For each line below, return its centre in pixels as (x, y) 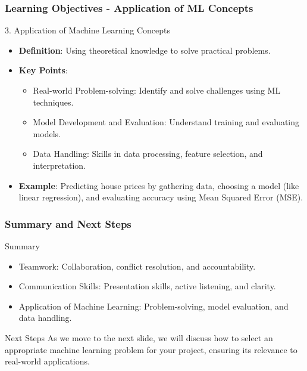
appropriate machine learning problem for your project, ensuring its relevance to (151, 349)
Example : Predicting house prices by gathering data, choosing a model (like (159, 185)
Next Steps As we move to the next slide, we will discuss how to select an (139, 337)
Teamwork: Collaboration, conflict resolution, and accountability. (137, 266)
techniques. (53, 102)
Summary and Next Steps (68, 223)
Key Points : (43, 70)
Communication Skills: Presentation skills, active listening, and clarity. (147, 286)
